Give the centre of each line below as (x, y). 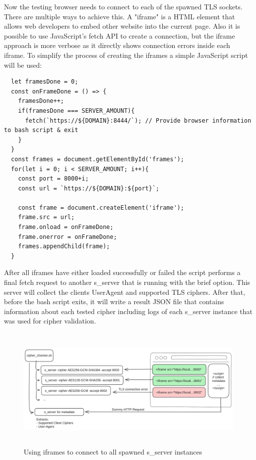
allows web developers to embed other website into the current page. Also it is (122, 26)
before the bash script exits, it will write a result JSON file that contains (114, 301)
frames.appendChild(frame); (64, 247)
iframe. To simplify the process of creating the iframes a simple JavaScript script (126, 55)
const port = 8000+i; (53, 179)
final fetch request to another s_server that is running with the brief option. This (127, 282)
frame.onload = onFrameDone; (66, 227)
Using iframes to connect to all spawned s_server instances (113, 452)
